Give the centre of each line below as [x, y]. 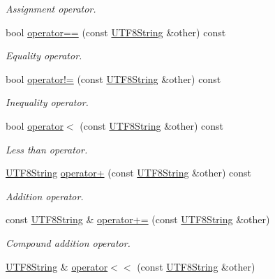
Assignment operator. [51, 8]
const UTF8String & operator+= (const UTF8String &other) [138, 219]
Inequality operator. [47, 102]
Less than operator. [47, 149]
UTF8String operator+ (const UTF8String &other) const [128, 173]
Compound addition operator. [68, 242]
